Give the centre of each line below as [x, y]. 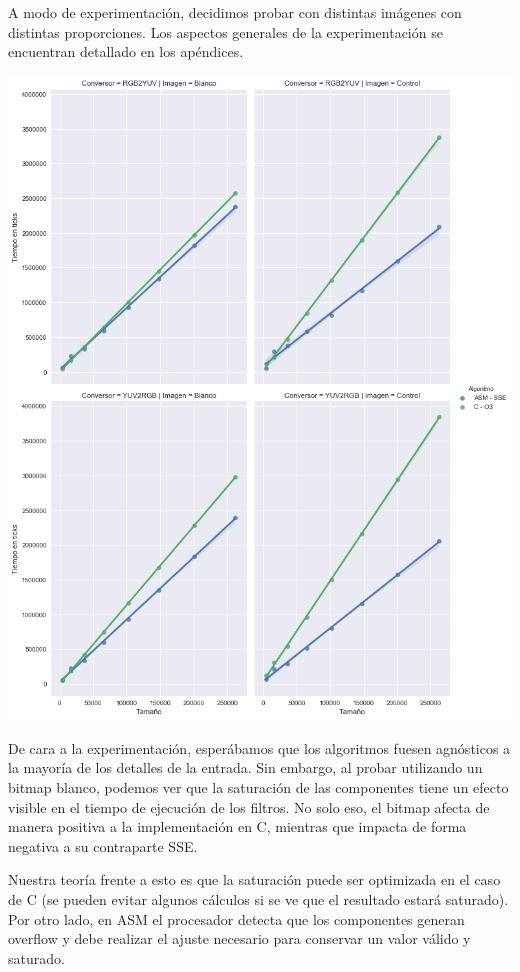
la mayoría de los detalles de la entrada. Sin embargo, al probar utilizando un [245, 767]
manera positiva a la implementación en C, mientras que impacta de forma [237, 826]
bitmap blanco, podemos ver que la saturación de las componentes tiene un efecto [258, 786]
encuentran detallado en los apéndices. [126, 51]
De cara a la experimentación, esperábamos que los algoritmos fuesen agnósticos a [259, 747]
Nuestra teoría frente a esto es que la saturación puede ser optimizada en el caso [254, 879]
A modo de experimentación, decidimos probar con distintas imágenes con [235, 12]
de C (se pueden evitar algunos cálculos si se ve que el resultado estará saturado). [258, 898]
